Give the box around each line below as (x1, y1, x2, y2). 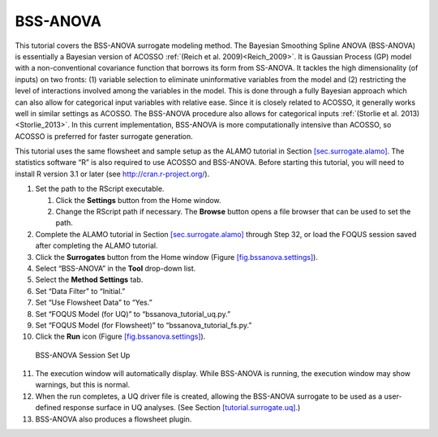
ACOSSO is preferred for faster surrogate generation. (15, 131, 194, 141)
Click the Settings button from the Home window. (55, 195, 222, 205)
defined (35, 403, 62, 413)
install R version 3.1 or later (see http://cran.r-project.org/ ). (15, 169, 210, 179)
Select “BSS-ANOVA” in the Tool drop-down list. (35, 263, 196, 273)
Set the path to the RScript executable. (35, 184, 165, 194)
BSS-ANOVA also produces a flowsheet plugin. (35, 414, 192, 424)
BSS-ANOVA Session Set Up (35, 350, 131, 360)
